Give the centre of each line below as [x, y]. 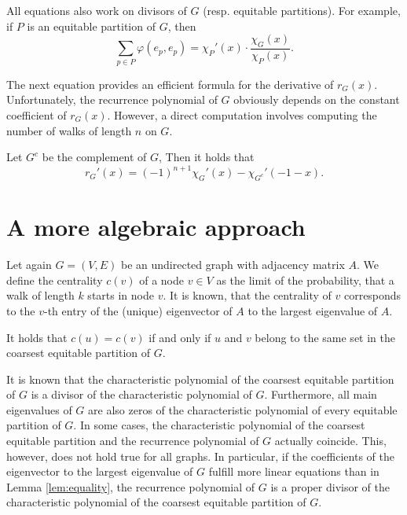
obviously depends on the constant [317, 99]
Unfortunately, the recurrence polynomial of [112, 99]
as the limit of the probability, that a [305, 280]
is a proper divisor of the [330, 486]
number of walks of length [69, 130]
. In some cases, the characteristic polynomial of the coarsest [219, 425]
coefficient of [37, 114]
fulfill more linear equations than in [294, 471]
